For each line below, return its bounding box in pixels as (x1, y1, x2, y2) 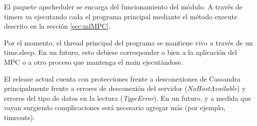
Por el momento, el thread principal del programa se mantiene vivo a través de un (4, 37, 253, 47)
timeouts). (4, 112, 35, 122)
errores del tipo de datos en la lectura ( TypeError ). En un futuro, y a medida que (4, 92, 252, 103)
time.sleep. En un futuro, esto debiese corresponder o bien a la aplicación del (4, 47, 237, 57)
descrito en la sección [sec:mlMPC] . (4, 21, 111, 31)
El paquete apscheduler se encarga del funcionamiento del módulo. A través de (4, 1, 243, 11)
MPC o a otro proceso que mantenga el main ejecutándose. (4, 56, 183, 67)
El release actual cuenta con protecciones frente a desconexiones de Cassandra (4, 73, 241, 84)
